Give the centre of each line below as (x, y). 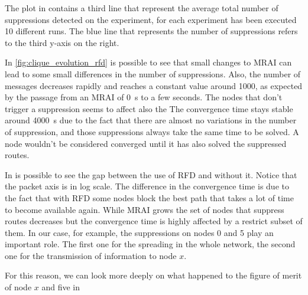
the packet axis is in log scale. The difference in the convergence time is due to (147, 186)
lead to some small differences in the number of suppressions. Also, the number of (153, 73)
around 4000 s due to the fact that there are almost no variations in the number (151, 120)
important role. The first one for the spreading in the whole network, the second (150, 244)
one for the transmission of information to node (91, 255)
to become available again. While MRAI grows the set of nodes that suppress (145, 209)
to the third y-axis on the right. (62, 42)
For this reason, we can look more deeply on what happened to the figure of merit (153, 275)
